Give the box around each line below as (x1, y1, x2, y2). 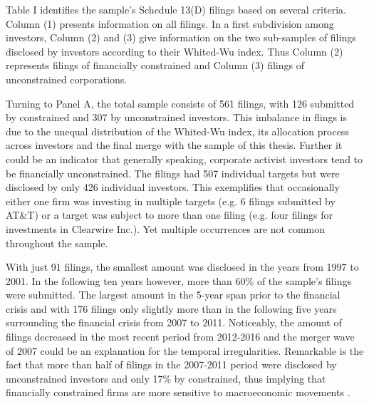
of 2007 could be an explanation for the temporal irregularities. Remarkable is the (6, 343, 364, 358)
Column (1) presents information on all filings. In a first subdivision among (6, 16, 334, 31)
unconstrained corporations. (6, 71, 128, 86)
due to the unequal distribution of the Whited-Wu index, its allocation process (6, 123, 349, 138)
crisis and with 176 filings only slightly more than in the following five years (6, 301, 337, 316)
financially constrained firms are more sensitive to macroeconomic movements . (6, 385, 350, 400)
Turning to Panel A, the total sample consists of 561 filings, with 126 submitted (6, 95, 355, 110)
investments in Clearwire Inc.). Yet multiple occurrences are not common (6, 221, 325, 236)
